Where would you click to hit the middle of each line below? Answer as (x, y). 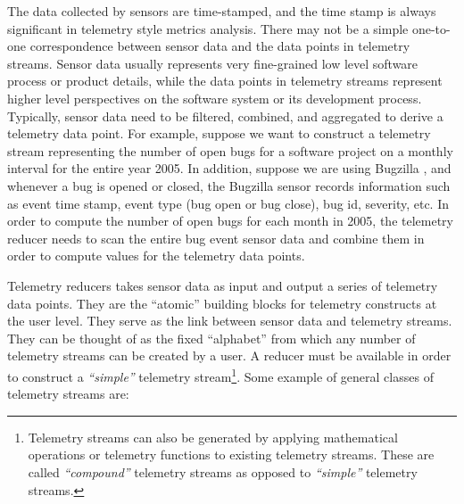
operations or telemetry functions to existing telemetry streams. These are (231, 454)
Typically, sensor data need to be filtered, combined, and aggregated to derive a (225, 116)
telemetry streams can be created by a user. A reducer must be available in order (229, 355)
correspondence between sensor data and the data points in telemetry (220, 46)
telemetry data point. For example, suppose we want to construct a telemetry (219, 133)
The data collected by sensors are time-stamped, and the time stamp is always (222, 11)
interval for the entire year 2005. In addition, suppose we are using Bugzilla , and (229, 168)
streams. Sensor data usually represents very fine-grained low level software (213, 63)
